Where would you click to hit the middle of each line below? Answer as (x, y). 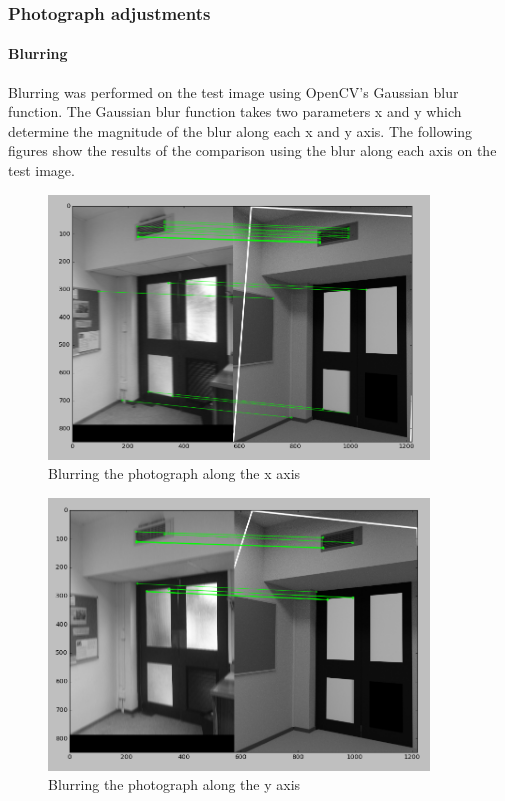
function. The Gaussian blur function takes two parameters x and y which (235, 111)
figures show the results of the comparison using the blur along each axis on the (252, 150)
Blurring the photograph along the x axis (174, 473)
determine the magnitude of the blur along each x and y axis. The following (240, 130)
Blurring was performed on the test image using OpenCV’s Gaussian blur (233, 91)
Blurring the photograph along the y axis (174, 784)
